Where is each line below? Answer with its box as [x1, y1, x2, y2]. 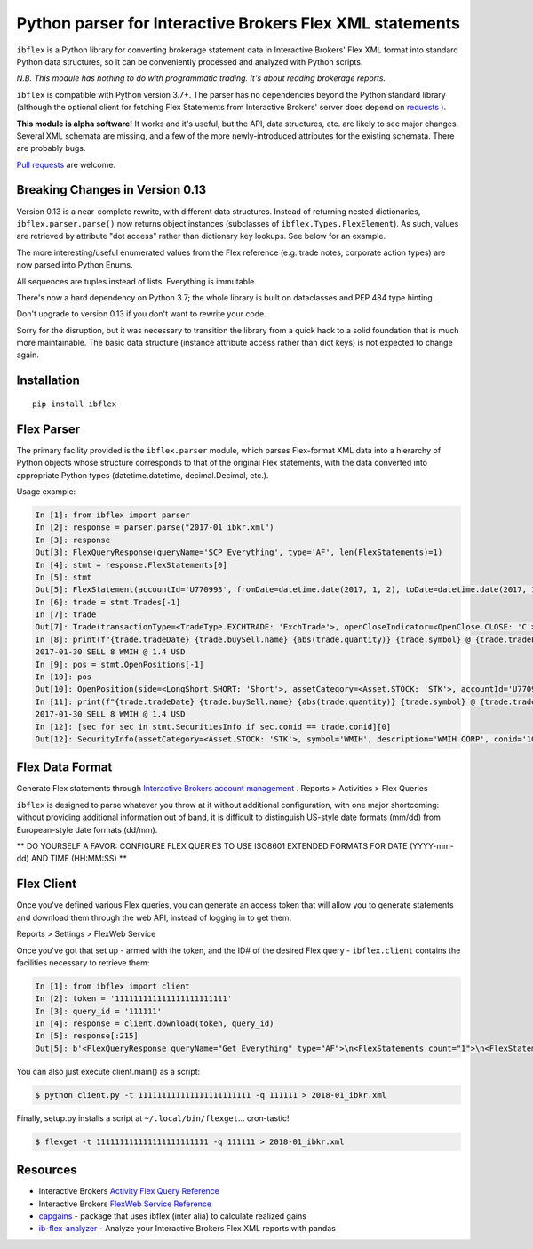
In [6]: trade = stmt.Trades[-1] [35, 596, 181, 607]
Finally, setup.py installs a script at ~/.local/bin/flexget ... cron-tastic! [16, 1112, 290, 1124]
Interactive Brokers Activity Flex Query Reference [38, 1186, 219, 1197]
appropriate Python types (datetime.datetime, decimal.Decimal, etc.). [16, 469, 269, 480]
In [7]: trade [35, 610, 97, 620]
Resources [16, 1163, 77, 1178]
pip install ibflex [32, 398, 117, 409]
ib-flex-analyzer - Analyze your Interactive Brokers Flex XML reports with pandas [38, 1223, 337, 1234]
